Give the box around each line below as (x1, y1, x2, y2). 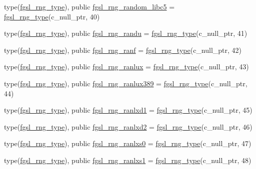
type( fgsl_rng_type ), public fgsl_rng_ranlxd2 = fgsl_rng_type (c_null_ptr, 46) (4, 121, 252, 132)
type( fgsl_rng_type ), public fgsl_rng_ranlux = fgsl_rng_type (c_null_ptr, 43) (4, 61, 249, 72)
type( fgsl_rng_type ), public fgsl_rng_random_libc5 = (4, 1, 175, 11)
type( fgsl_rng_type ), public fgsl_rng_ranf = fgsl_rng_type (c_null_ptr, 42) (4, 44, 242, 55)
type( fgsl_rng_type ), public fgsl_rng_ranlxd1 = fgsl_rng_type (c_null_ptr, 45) (4, 105, 252, 115)
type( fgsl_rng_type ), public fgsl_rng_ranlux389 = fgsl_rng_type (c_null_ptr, (4, 78, 247, 88)
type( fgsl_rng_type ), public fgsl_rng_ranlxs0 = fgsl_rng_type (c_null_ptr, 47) (4, 138, 251, 149)
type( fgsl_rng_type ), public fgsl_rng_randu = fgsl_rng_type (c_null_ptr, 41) (4, 28, 247, 38)
